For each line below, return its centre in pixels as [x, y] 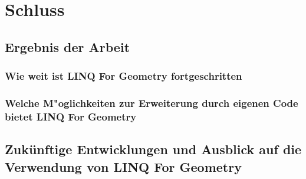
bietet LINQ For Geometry [71, 116]
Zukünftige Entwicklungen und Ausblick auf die [153, 149]
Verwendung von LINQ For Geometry [123, 166]
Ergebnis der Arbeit [68, 46]
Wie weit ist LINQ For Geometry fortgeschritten [124, 76]
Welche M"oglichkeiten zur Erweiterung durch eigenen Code [152, 102]
